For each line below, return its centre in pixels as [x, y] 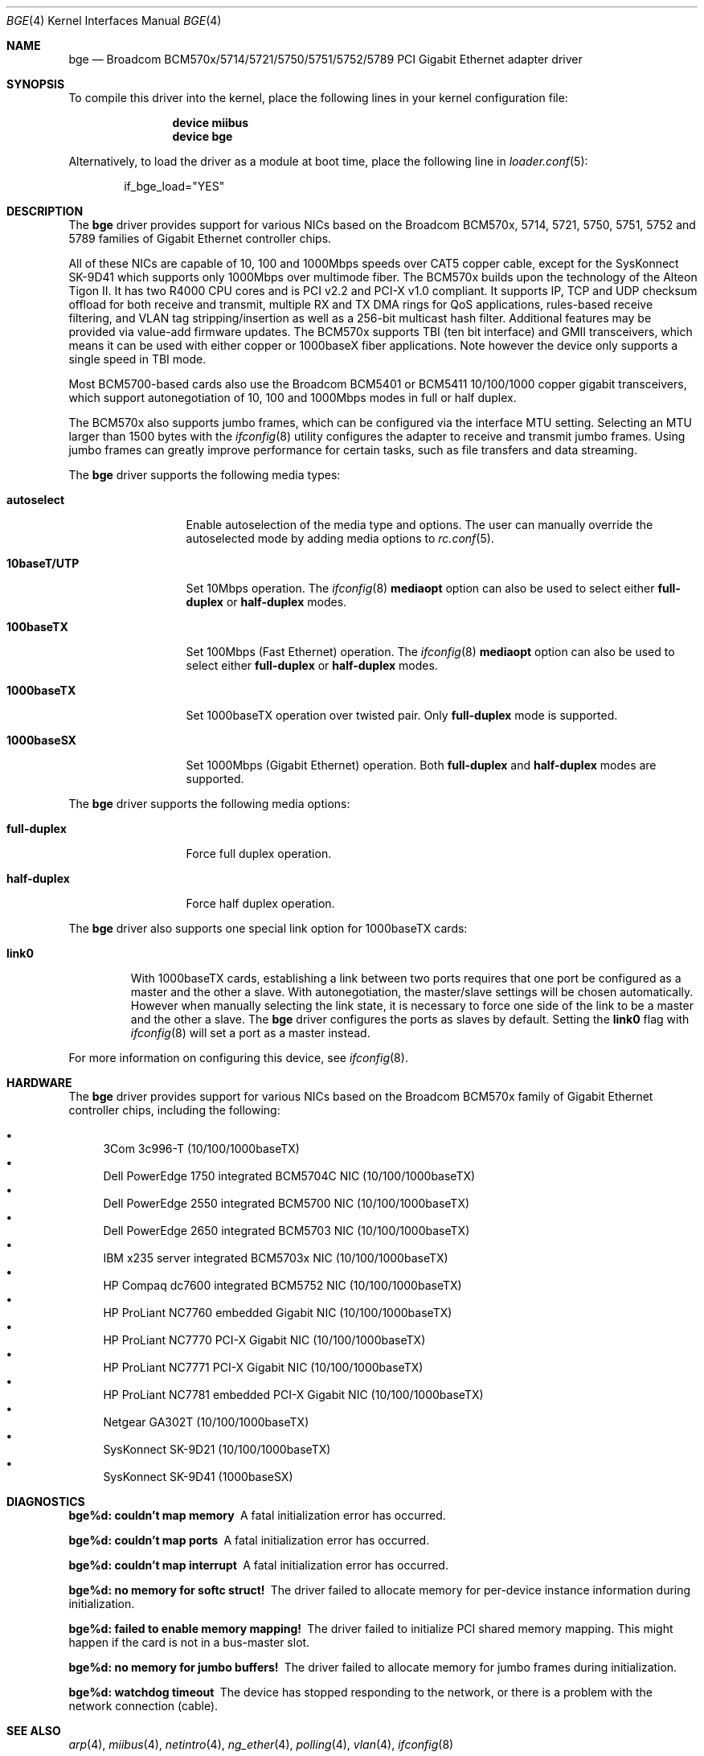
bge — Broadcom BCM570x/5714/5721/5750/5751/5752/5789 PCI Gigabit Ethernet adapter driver [325, 59]
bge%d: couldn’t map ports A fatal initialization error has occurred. [249, 1540]
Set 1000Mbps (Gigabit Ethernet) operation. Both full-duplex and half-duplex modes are [421, 765]
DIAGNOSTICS [46, 1502]
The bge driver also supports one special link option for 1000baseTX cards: [268, 928]
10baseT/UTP [43, 563]
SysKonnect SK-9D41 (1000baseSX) [198, 1477]
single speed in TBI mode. [137, 359]
